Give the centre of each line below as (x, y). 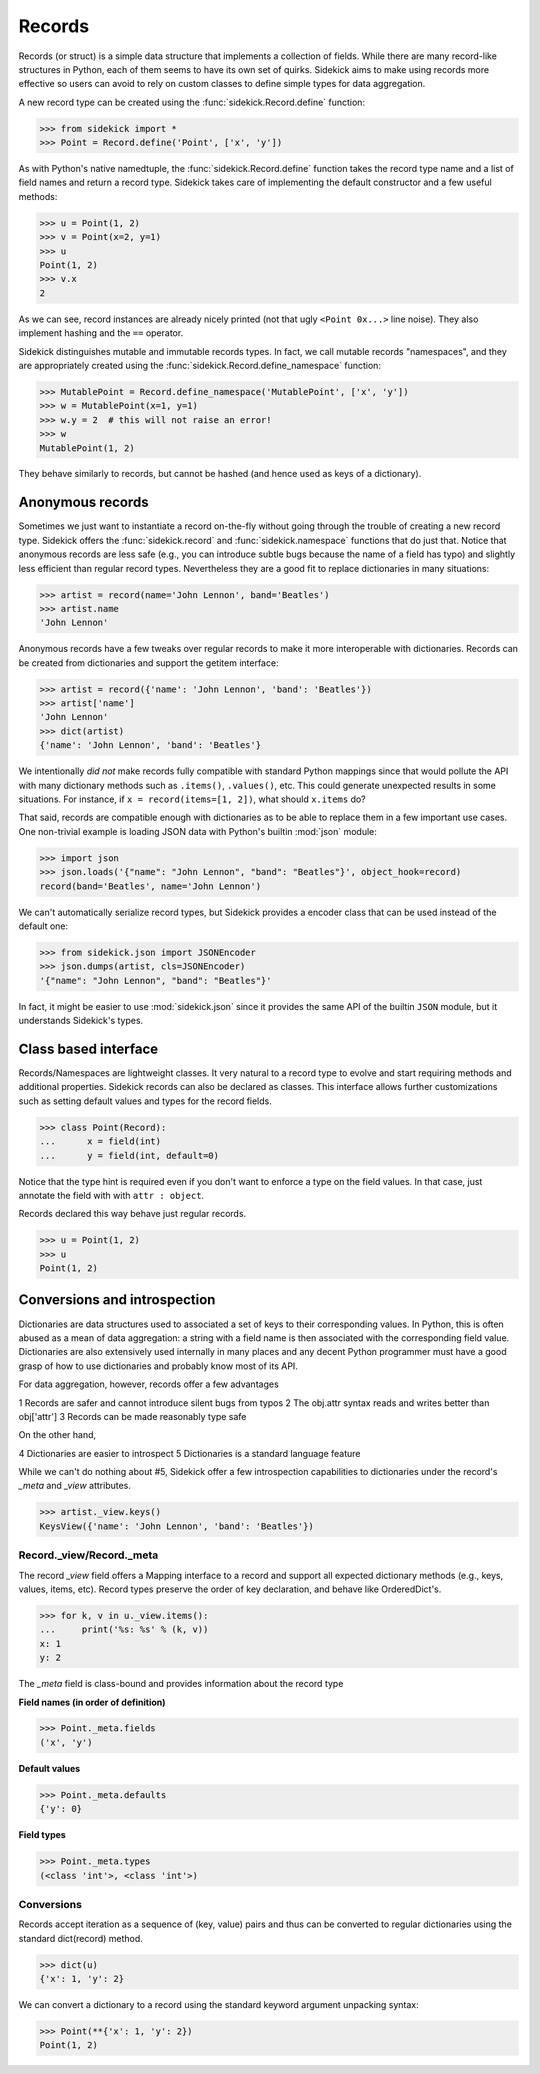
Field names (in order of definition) (92, 1702)
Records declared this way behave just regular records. (132, 1214)
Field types (42, 1835)
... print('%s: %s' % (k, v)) (124, 1629)
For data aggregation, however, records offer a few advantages (148, 1384)
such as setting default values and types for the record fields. (145, 1101)
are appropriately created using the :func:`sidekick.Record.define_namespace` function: (200, 365)
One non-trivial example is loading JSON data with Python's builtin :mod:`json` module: (197, 831)
